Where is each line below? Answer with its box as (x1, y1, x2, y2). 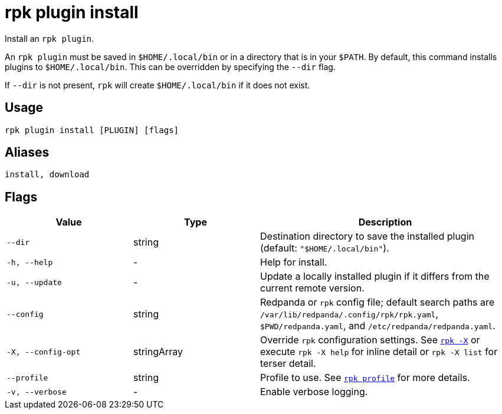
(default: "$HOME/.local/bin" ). (260, 242, 389, 254)
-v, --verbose (6, 387, 67, 396)
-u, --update (6, 277, 62, 287)
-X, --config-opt (6, 347, 81, 356)
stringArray (133, 346, 183, 358)
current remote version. (260, 282, 365, 294)
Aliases (5, 145, 50, 160)
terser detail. (260, 357, 316, 370)
